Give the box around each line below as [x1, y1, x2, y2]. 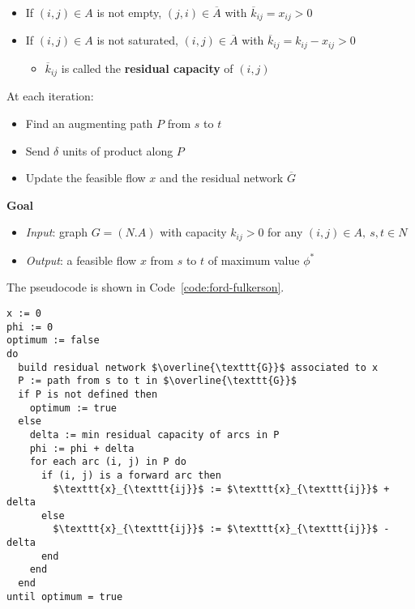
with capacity [160, 224, 227, 241]
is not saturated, [96, 32, 178, 49]
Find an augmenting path [25, 114, 153, 131]
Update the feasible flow [25, 169, 146, 186]
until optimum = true [6, 590, 123, 603]
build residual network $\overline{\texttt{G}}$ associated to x [18, 361, 379, 373]
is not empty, [96, 4, 162, 20]
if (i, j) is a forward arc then [41, 469, 221, 481]
